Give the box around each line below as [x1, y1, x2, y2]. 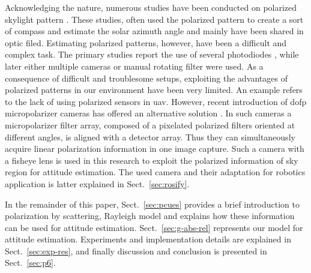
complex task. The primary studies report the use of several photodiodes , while [5, 48, 299, 61]
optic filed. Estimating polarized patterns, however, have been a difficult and [5, 36, 287, 49]
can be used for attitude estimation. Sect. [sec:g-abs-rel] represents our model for [5, 221, 303, 233]
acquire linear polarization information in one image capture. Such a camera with [5, 142, 304, 155]
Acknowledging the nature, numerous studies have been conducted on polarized [5, 1, 297, 13]
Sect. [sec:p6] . [5, 256, 56, 269]
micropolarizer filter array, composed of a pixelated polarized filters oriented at [5, 118, 295, 131]
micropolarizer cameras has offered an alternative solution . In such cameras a [5, 107, 292, 119]
